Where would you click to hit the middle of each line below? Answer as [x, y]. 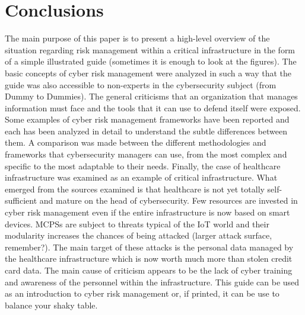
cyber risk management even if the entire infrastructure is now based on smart [147, 212]
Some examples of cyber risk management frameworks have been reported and [147, 119]
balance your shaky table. [51, 305]
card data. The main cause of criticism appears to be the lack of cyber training [149, 270]
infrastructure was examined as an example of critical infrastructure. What [141, 177]
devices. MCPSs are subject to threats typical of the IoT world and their [137, 224]
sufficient [21, 200]
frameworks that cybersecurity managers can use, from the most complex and [146, 154]
